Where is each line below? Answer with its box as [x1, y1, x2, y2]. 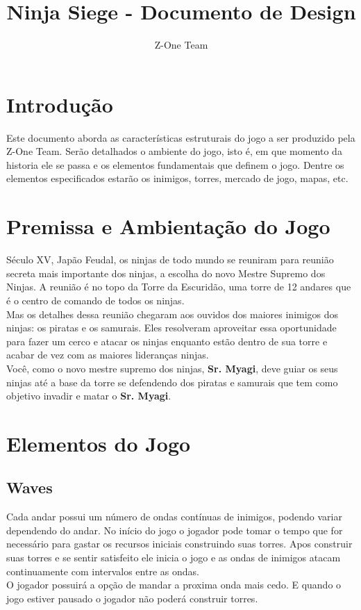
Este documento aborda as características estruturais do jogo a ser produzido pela [6, 130, 355, 145]
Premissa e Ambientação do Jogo [6, 212, 330, 240]
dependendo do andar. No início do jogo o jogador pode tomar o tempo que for [6, 522, 343, 537]
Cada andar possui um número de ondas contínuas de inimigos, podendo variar [6, 509, 342, 524]
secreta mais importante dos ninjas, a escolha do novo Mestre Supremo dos [6, 265, 326, 280]
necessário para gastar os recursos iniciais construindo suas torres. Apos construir [6, 536, 353, 551]
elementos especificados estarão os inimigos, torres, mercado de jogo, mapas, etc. [6, 171, 349, 186]
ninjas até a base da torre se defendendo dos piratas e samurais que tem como [6, 374, 338, 389]
